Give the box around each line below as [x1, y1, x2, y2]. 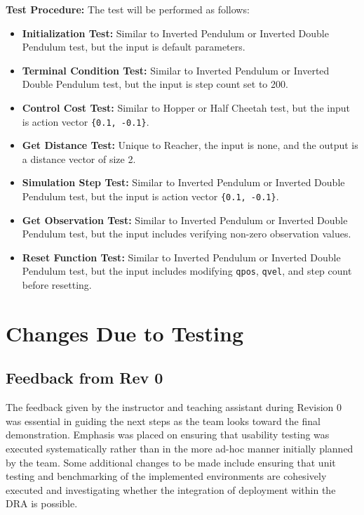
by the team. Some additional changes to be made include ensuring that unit [6, 455, 336, 469]
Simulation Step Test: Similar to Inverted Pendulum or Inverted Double [22, 175, 345, 190]
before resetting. [22, 278, 92, 292]
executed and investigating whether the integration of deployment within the [6, 482, 336, 497]
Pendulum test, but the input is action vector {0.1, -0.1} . [22, 189, 279, 203]
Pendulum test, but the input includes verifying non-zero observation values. [22, 226, 351, 241]
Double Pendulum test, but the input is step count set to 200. [22, 77, 288, 91]
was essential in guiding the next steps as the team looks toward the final [6, 413, 321, 428]
